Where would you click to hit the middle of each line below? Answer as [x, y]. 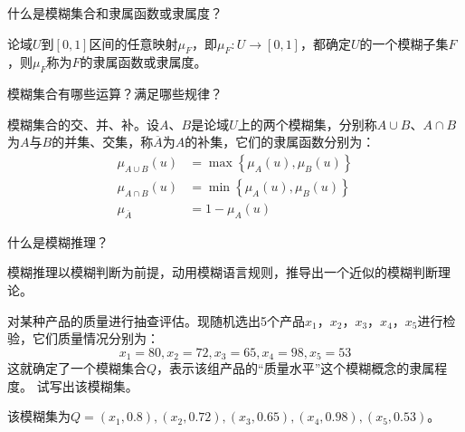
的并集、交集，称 [103, 142]
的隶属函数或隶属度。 [143, 62]
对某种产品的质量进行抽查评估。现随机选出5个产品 [156, 320]
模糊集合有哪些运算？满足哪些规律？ [115, 94]
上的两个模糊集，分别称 [307, 124]
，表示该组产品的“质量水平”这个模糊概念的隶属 [296, 368]
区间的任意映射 [133, 43]
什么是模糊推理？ [58, 241]
